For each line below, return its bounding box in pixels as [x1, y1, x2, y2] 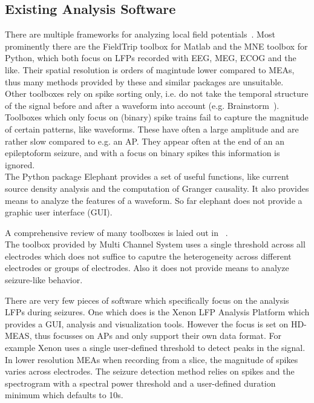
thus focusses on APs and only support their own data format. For [34, 329, 282, 342]
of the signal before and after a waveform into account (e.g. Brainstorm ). [5, 99, 280, 111]
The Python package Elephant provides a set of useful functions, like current [5, 170, 289, 183]
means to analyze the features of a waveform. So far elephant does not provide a [5, 194, 303, 206]
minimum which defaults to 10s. [5, 388, 123, 401]
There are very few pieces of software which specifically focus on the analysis [5, 293, 289, 306]
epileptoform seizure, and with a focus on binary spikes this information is [5, 146, 280, 159]
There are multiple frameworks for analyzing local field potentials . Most [5, 28, 275, 41]
